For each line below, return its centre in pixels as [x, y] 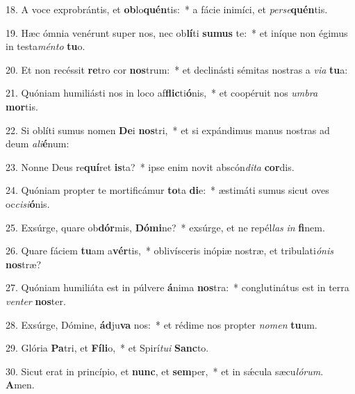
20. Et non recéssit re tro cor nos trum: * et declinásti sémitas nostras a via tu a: [177, 69]
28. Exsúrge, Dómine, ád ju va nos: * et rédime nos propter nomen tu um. [162, 324]
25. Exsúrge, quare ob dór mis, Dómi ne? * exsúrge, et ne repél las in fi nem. [165, 227]
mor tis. [22, 106]
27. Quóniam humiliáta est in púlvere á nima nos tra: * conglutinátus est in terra [177, 287]
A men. [20, 385]
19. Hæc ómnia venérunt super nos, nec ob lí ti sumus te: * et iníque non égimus [177, 32]
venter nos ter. [36, 301]
